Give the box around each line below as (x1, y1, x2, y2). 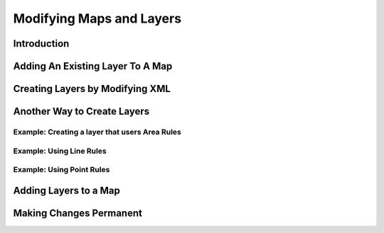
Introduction (13, 38, 70, 50)
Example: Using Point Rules (13, 165, 110, 175)
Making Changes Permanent (13, 207, 142, 219)
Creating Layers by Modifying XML (13, 83, 171, 95)
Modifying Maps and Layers (13, 11, 181, 26)
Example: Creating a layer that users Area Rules (13, 127, 181, 137)
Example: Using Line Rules (13, 146, 107, 156)
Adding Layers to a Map (13, 184, 120, 196)
